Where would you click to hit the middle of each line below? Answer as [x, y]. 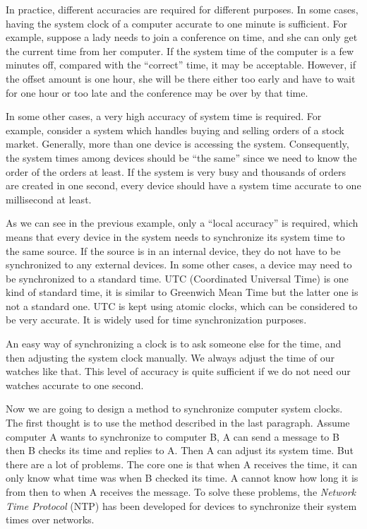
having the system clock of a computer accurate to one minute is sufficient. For [176, 23]
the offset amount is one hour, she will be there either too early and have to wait [181, 78]
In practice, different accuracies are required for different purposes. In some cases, [182, 9]
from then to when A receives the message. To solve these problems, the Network [181, 492]
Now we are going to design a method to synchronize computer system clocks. [174, 409]
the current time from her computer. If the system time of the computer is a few [180, 50]
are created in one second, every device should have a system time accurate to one [183, 185]
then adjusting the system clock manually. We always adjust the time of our [170, 357]
